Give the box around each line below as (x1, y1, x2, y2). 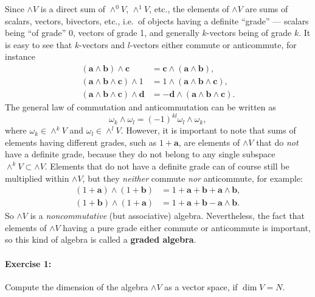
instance (5, 50, 35, 63)
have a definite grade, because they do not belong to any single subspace (5, 148, 275, 160)
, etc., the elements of (149, 2, 229, 15)
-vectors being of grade (206, 26, 292, 39)
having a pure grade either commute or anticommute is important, (63, 221, 311, 234)
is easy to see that (5, 38, 72, 51)
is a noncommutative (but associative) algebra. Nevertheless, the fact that (30, 209, 305, 222)
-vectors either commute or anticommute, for (130, 38, 297, 51)
